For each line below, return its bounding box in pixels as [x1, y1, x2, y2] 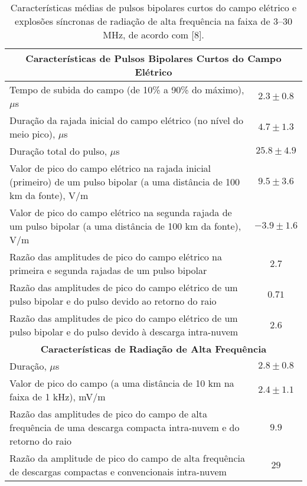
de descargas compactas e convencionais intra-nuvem [9, 465, 227, 478]
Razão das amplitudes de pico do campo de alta [9, 407, 208, 420]
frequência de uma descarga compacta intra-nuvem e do [9, 420, 240, 434]
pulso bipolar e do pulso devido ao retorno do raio [9, 294, 217, 308]
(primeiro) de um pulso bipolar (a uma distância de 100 [9, 175, 240, 188]
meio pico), [9, 127, 55, 141]
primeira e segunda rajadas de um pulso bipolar [9, 263, 207, 277]
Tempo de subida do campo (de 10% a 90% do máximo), [9, 83, 244, 96]
